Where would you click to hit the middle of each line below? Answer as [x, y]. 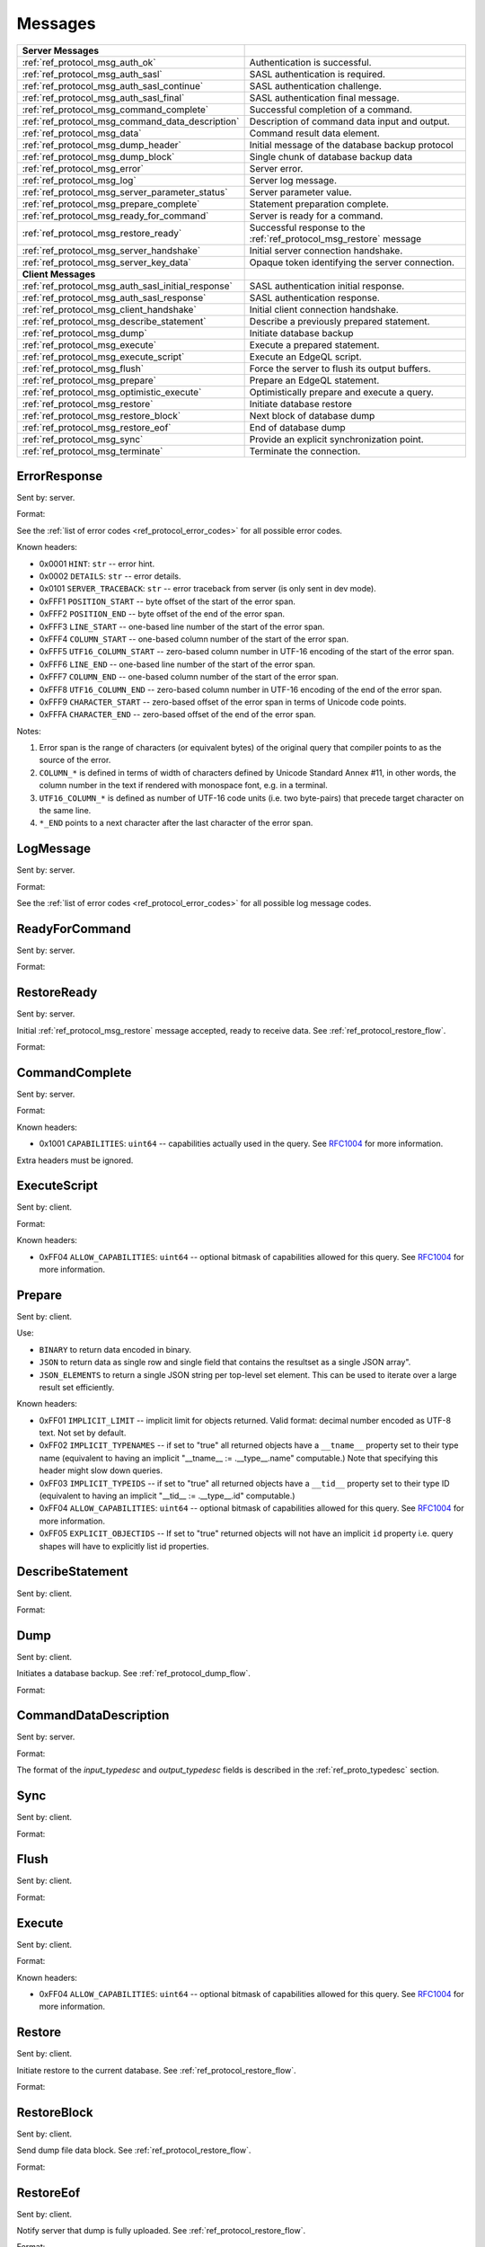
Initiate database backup [301, 333]
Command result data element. [315, 133]
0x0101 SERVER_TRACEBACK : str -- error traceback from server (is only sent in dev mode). [207, 589]
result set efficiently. [77, 1387]
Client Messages [59, 274]
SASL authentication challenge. [315, 85]
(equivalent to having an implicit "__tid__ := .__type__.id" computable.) [167, 1496]
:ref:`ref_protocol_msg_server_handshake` [111, 250]
